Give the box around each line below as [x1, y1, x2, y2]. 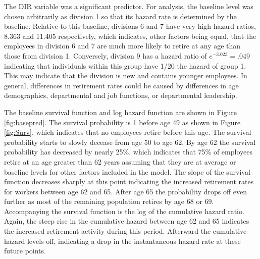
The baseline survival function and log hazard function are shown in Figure [4, 107, 237, 117]
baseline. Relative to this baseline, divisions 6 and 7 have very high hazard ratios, [4, 21, 256, 31]
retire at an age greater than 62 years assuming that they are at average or [4, 156, 236, 167]
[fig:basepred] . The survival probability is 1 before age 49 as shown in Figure [4, 117, 241, 127]
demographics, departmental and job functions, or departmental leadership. [4, 90, 237, 100]
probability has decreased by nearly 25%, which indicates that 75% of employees [4, 146, 252, 157]
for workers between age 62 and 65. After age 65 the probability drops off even [4, 186, 247, 196]
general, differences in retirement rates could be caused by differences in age [4, 80, 239, 90]
